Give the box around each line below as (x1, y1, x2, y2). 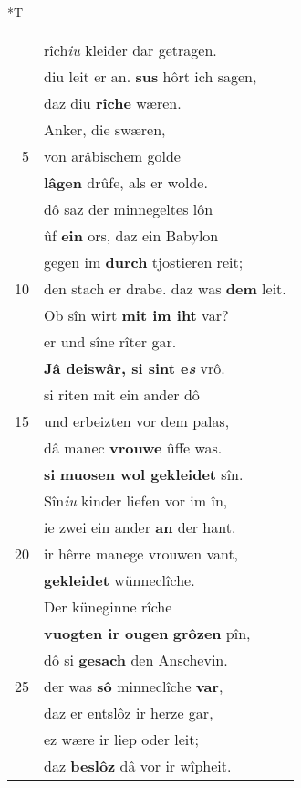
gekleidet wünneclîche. (44, 569, 195, 591)
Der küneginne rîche (44, 595, 172, 617)
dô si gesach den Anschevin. (44, 648, 228, 670)
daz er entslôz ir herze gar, (44, 701, 213, 723)
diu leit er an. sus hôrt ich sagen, (44, 65, 257, 87)
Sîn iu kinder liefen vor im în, (44, 489, 228, 511)
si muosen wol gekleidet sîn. (44, 463, 244, 485)
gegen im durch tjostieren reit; (44, 250, 244, 272)
